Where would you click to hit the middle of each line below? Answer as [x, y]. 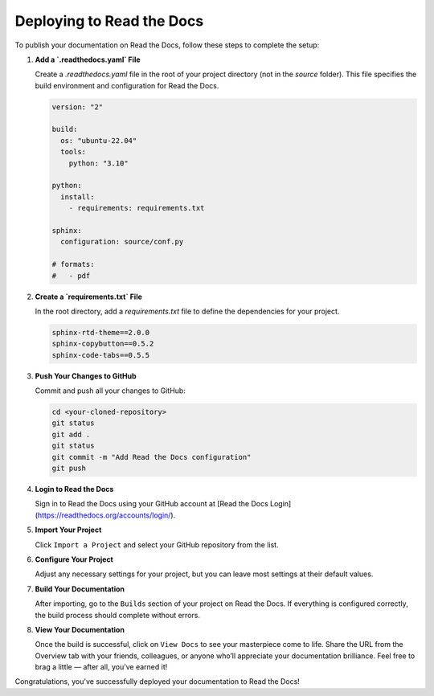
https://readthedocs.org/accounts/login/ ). [106, 515]
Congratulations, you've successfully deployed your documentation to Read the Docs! [158, 682]
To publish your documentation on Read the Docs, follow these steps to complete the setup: [167, 45]
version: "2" [78, 107]
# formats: [73, 264]
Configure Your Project [74, 559]
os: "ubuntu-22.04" [99, 140]
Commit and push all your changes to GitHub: [111, 391]
